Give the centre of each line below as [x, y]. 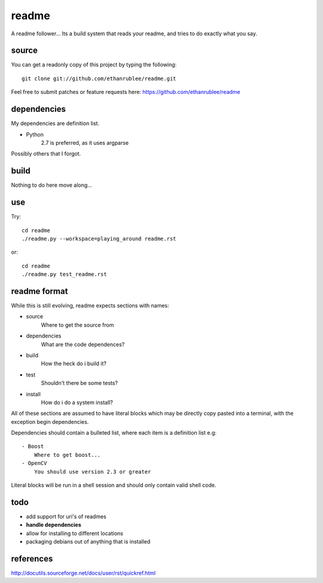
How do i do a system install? [77, 402]
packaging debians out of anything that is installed [88, 542]
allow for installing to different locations [75, 533]
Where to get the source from [77, 325]
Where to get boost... [67, 455]
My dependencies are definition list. [55, 123]
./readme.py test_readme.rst [64, 274]
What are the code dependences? [83, 344]
